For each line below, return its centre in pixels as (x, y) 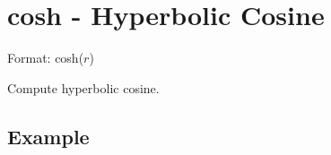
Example (48, 136)
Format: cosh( (46, 58)
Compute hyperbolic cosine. (83, 87)
